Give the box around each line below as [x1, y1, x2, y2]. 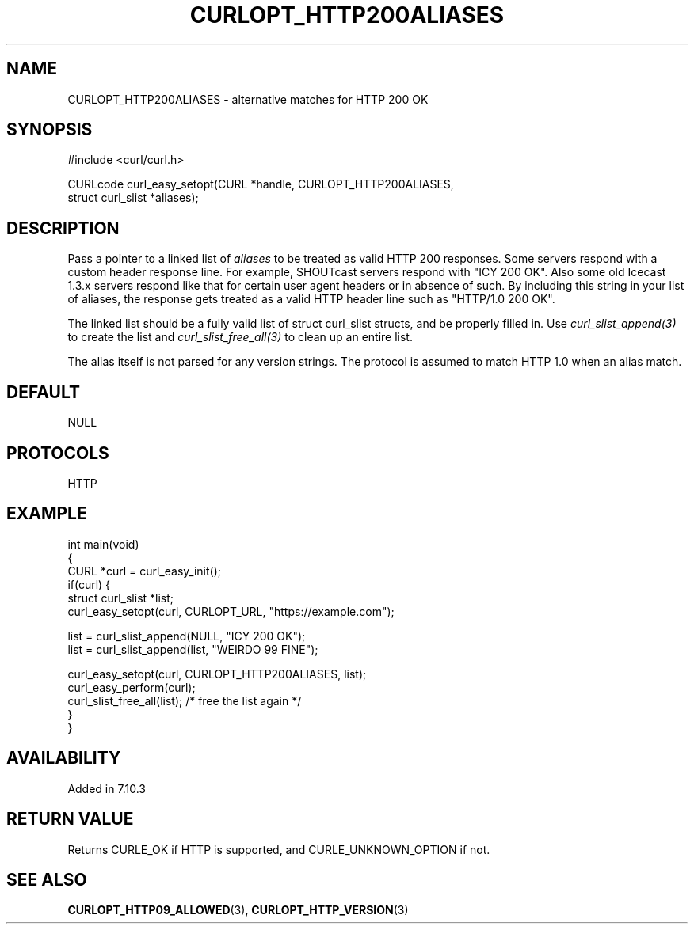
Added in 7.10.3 [67, 781, 146, 795]
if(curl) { [67, 577, 111, 591]
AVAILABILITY [6, 748, 121, 769]
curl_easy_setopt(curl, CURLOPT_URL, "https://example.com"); [67, 604, 395, 618]
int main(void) [67, 537, 139, 551]
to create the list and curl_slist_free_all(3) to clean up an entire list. [67, 330, 413, 344]
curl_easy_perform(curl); [67, 680, 196, 694]
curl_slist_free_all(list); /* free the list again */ [67, 693, 302, 708]
